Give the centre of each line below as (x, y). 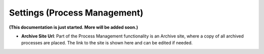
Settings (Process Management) (76, 13)
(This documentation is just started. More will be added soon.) (74, 27)
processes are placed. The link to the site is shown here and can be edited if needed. (107, 43)
